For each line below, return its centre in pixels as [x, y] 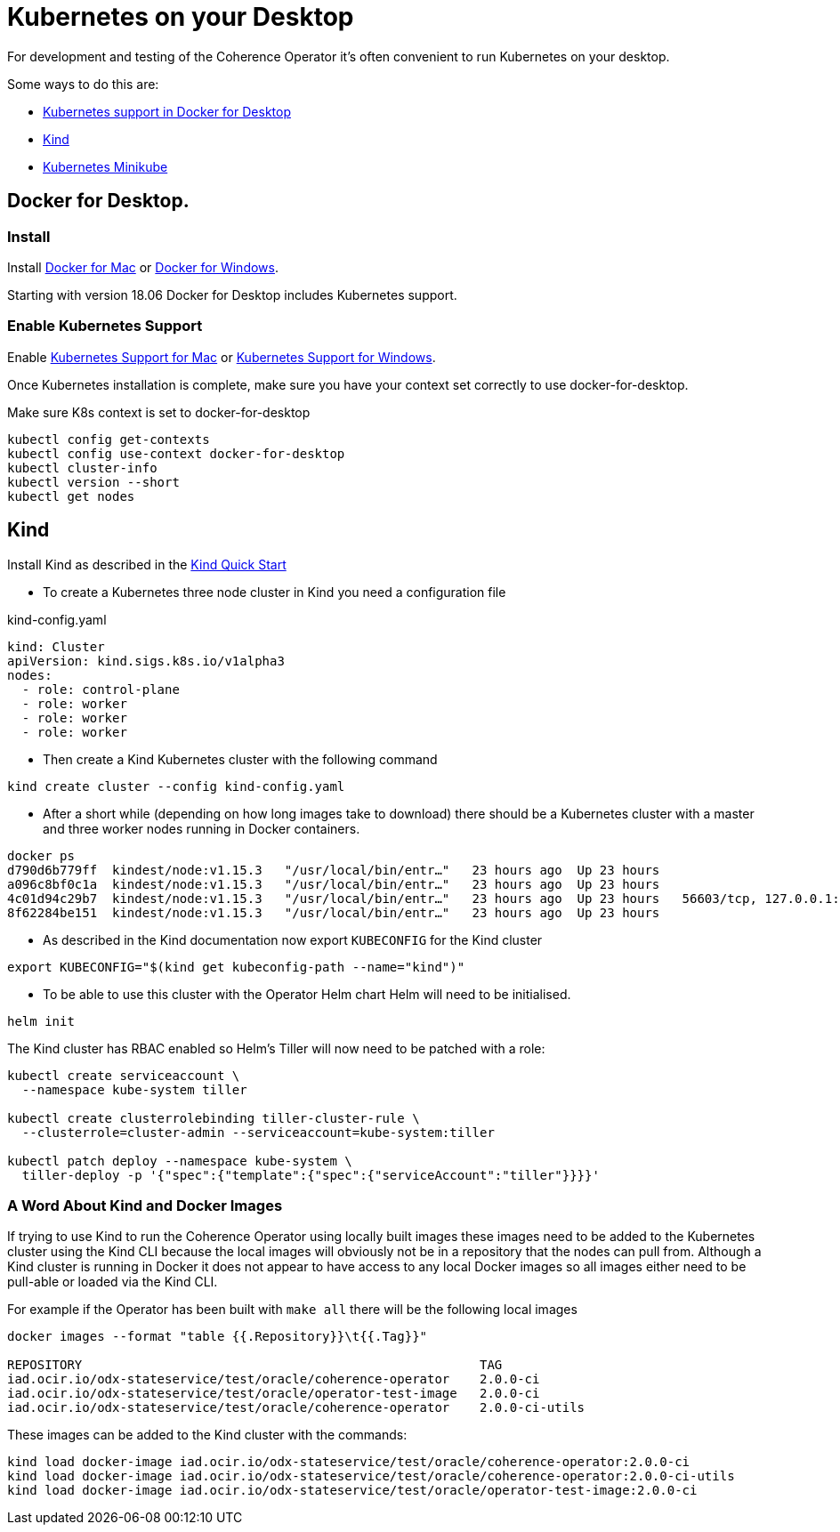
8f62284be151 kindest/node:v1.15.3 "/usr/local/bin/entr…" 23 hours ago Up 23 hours [334, 912]
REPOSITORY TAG [255, 1365]
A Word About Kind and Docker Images [145, 1205]
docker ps [41, 855]
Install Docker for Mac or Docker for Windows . [143, 267]
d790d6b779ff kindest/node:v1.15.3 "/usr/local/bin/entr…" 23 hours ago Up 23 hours [334, 870]
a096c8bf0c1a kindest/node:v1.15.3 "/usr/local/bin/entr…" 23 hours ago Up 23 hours [334, 884]
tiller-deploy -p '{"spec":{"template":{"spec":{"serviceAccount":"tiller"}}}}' [311, 1175]
